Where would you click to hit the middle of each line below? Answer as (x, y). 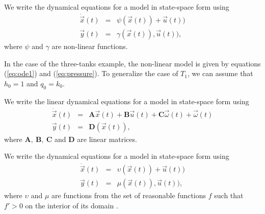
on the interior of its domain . (72, 206)
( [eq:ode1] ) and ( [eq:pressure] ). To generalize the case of (91, 73)
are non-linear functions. (90, 46)
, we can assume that (220, 73)
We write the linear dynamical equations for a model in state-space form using (127, 101)
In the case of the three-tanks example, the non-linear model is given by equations (132, 63)
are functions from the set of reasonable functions (129, 195)
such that (229, 195)
